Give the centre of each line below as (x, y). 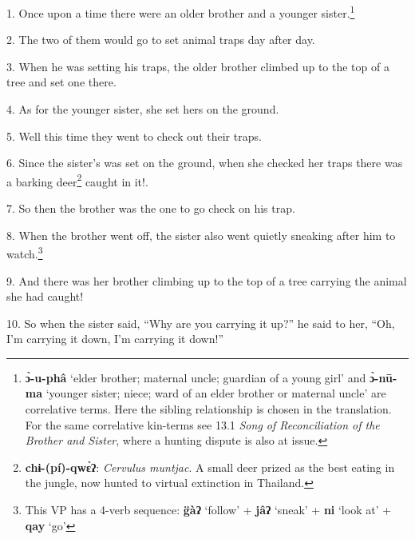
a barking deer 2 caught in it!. (77, 180)
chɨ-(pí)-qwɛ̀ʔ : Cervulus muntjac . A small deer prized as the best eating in (210, 467)
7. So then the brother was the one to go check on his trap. (151, 208)
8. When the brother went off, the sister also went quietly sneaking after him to (201, 235)
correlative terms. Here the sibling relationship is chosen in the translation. (208, 409)
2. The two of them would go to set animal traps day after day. (161, 40)
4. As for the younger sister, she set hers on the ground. (143, 109)
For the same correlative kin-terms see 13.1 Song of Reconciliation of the (202, 424)
